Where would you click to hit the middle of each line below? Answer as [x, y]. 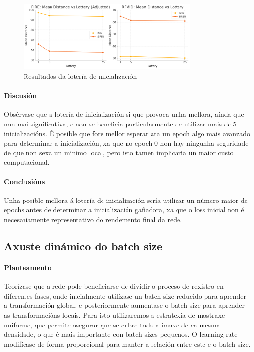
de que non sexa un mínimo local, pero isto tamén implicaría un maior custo [119, 152]
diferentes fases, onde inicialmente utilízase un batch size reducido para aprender [125, 295]
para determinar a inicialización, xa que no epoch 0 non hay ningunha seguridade [126, 143]
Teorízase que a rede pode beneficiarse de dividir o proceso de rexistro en [114, 286]
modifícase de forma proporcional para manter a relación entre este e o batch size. [127, 343]
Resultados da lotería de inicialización [80, 76]
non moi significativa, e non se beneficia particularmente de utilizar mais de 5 [120, 124]
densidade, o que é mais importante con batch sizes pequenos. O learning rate [121, 334]
